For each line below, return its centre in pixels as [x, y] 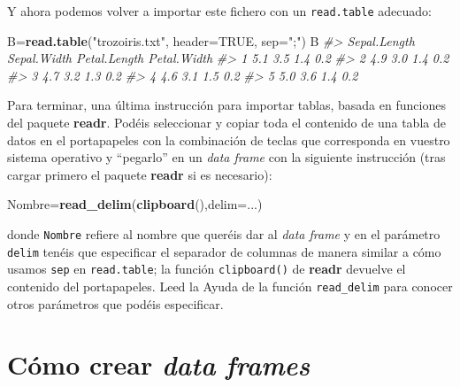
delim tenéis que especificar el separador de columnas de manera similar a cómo [224, 251]
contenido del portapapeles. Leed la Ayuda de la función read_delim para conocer [230, 286]
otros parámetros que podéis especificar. [115, 303]
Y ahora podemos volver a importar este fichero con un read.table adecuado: [219, 11]
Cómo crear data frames [159, 365]
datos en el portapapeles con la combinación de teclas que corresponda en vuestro [229, 139]
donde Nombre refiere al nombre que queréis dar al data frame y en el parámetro [224, 234]
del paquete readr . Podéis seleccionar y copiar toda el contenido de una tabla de [226, 123]
